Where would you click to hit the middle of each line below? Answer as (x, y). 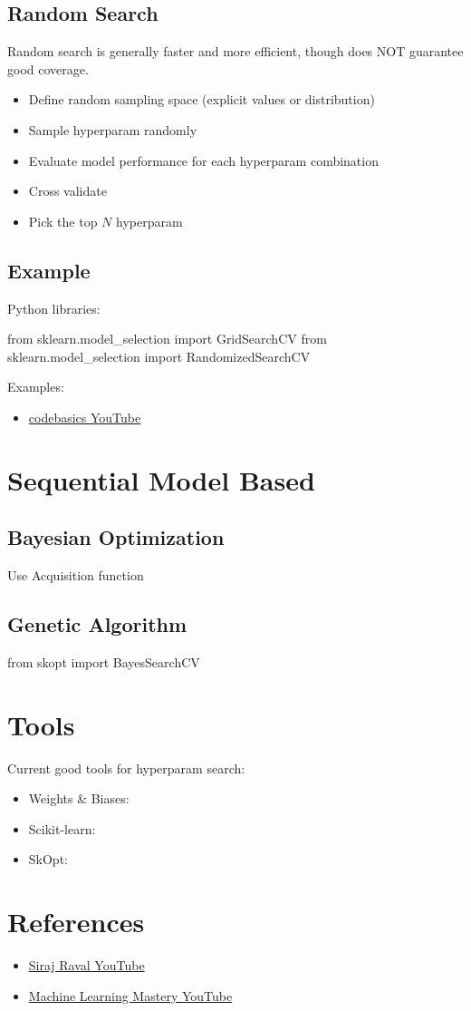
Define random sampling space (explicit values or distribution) (202, 99)
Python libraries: (54, 308)
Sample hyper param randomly (113, 129)
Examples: (36, 387)
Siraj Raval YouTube (87, 965)
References (76, 922)
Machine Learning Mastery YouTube (130, 995)
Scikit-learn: (62, 828)
